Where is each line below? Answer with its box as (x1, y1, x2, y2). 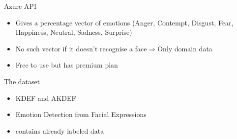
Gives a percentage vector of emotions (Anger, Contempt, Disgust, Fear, (15, 17, 234, 27)
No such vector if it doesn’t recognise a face (15, 43, 147, 53)
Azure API (4, 1, 36, 11)
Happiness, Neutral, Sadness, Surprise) (15, 27, 132, 37)
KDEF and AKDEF (15, 93, 76, 103)
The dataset (4, 76, 40, 86)
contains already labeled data (15, 125, 104, 136)
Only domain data (157, 43, 212, 53)
